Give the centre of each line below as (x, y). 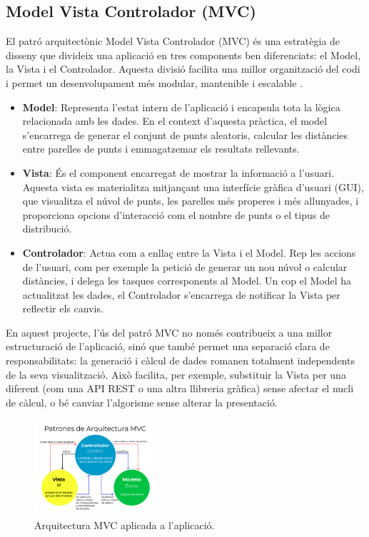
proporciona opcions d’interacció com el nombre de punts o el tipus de (176, 214)
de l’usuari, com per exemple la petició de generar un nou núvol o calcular (185, 266)
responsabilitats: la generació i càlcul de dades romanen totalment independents (180, 360)
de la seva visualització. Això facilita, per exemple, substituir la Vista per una (176, 374)
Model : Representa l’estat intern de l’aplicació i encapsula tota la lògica (181, 107)
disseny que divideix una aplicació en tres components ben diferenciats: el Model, (183, 55)
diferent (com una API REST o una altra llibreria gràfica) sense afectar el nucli (180, 388)
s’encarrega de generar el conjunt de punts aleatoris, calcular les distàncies (185, 134)
